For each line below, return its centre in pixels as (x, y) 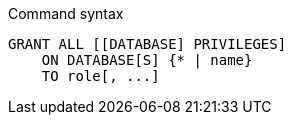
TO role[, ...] (100, 76)
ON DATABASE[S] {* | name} (147, 60)
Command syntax (66, 13)
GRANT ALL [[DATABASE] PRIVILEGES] (147, 44)
